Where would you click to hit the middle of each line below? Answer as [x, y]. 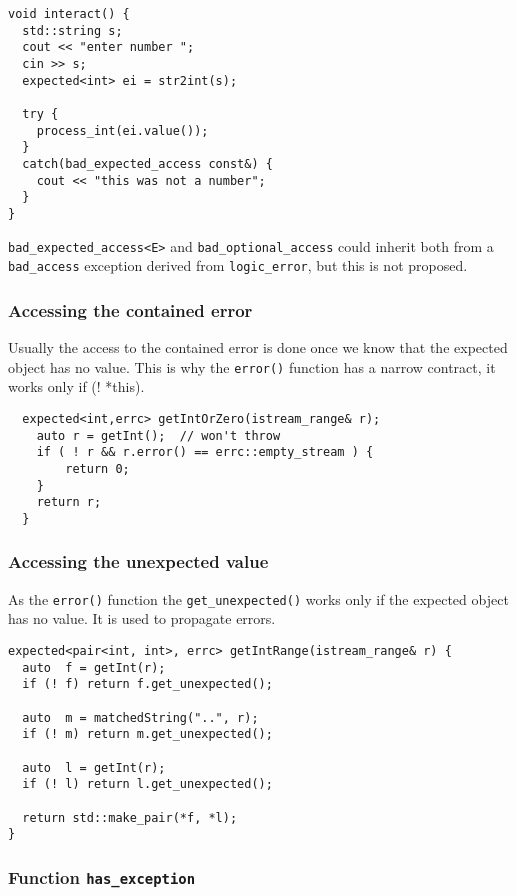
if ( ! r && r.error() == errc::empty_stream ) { [205, 452]
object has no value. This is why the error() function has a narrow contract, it [252, 366]
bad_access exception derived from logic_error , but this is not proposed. [238, 265]
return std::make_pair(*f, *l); [130, 817]
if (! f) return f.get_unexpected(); [147, 684]
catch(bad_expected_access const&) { [147, 163]
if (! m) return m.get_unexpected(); [147, 734]
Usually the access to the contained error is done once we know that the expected [258, 347]
